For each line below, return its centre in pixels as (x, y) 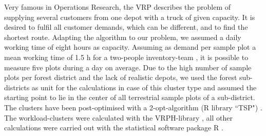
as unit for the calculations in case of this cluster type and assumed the (144, 87)
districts (17, 87)
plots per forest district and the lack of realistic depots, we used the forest (121, 77)
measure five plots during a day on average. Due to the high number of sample (128, 67)
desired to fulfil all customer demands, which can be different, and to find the (126, 27)
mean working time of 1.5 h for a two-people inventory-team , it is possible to (126, 57)
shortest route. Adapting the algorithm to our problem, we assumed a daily (123, 37)
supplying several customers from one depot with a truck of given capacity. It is (130, 17)
